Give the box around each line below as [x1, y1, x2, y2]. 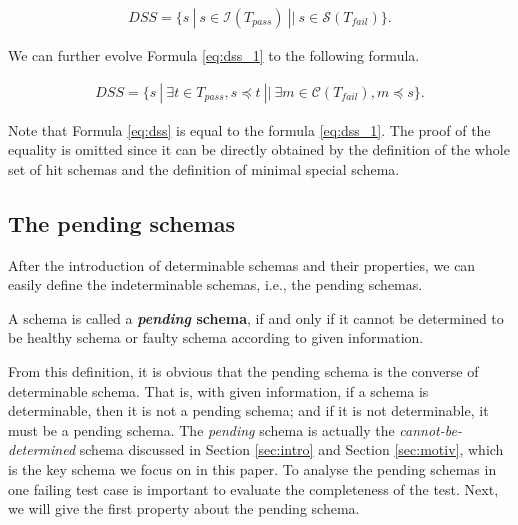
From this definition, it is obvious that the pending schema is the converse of [8, 361, 479, 382]
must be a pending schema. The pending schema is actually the [8, 419, 395, 440]
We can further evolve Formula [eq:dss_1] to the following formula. [8, 45, 420, 66]
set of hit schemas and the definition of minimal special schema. [8, 158, 400, 179]
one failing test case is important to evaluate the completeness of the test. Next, [8, 478, 499, 499]
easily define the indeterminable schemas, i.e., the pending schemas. [8, 274, 423, 295]
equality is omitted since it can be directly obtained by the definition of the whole [8, 139, 510, 160]
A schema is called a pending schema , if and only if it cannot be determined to [8, 307, 504, 328]
